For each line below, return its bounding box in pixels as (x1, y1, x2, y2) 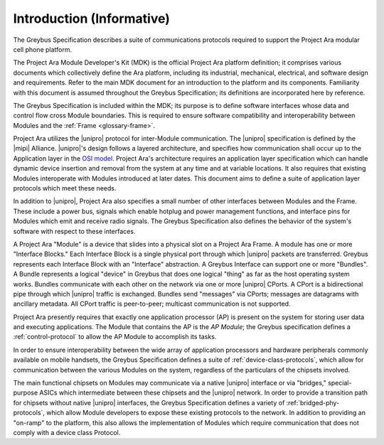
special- (327, 379, 352, 387)
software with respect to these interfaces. (13, 227, 136, 235)
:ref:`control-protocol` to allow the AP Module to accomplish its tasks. (13, 333, 217, 341)
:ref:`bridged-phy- (286, 398, 340, 407)
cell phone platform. (13, 45, 73, 53)
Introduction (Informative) (13, 11, 171, 26)
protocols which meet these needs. (13, 184, 117, 193)
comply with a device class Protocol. (13, 429, 121, 436)
